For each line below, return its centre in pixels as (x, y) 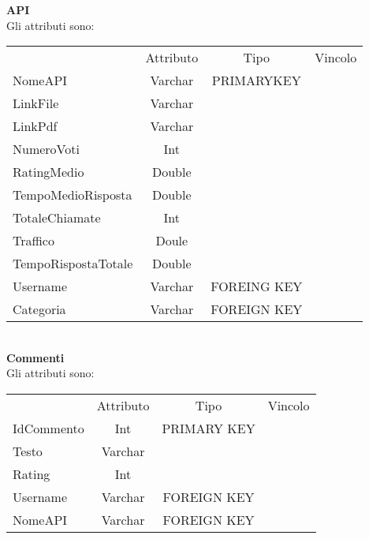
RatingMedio (48, 172)
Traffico (34, 241)
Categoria (39, 309)
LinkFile (36, 103)
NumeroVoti (46, 149)
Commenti (35, 357)
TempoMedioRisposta (73, 195)
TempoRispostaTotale (73, 264)
